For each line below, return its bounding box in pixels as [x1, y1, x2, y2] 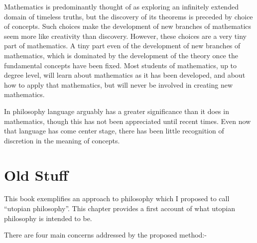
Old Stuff [4, 164, 68, 185]
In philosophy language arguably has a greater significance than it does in [4, 106, 229, 116]
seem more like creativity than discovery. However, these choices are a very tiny [4, 30, 247, 41]
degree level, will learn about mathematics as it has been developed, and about [4, 70, 246, 80]
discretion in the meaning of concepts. [4, 135, 120, 145]
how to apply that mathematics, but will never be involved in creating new [4, 79, 233, 90]
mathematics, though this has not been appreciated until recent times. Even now [4, 116, 251, 126]
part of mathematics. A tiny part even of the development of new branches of [4, 40, 241, 51]
